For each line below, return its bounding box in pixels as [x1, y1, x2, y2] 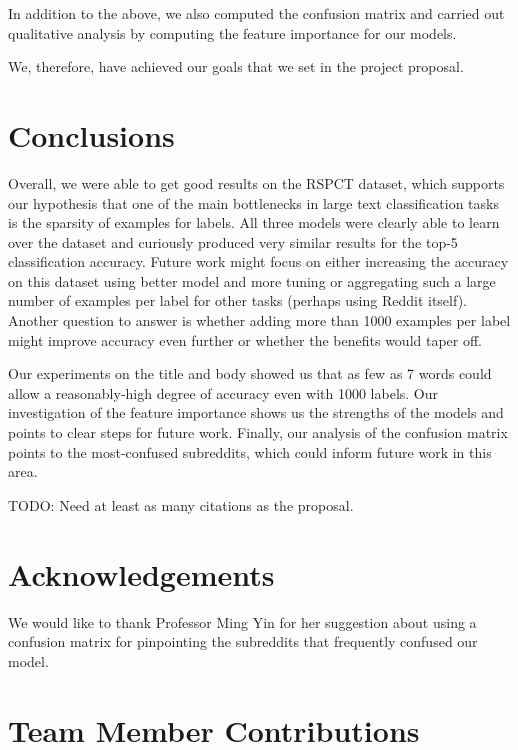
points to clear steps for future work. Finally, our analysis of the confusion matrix [8, 422, 508, 443]
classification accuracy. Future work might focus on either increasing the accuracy [8, 251, 509, 272]
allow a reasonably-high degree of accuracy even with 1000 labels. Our [8, 382, 439, 403]
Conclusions [8, 114, 175, 155]
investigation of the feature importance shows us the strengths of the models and [8, 402, 504, 423]
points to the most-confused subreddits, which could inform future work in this [8, 441, 492, 462]
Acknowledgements [8, 553, 275, 594]
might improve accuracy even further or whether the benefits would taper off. [8, 329, 483, 350]
